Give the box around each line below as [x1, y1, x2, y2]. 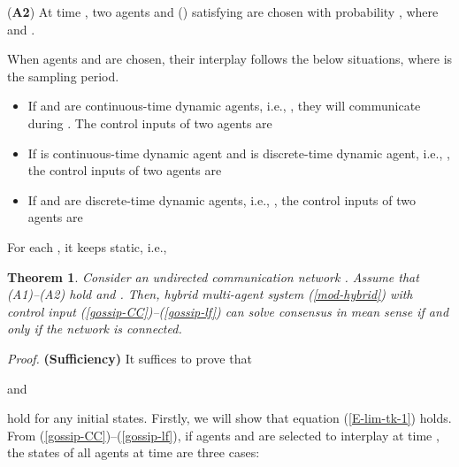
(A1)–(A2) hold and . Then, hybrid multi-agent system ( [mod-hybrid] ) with [7, 285, 413, 303]
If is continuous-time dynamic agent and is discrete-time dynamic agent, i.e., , [27, 143, 450, 162]
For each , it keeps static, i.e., [7, 237, 167, 256]
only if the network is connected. [7, 319, 182, 338]
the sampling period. [7, 66, 119, 85]
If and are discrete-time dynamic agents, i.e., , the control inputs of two [27, 190, 417, 209]
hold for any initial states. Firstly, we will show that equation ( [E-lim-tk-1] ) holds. [7, 409, 452, 427]
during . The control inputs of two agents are [27, 113, 272, 132]
